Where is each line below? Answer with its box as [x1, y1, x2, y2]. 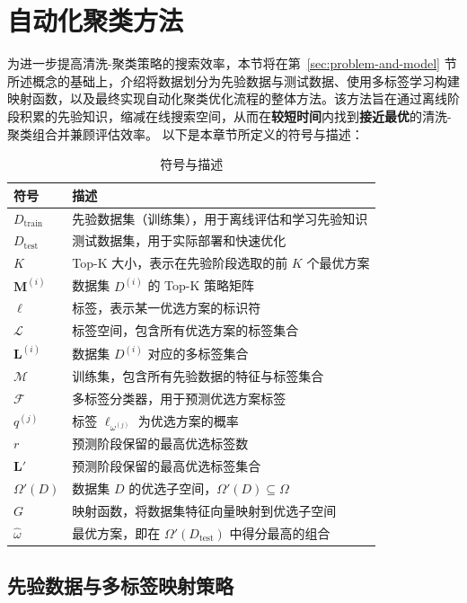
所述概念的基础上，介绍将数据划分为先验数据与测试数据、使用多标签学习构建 [7, 71, 460, 90]
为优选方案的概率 [137, 412, 239, 430]
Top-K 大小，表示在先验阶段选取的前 [72, 253, 288, 272]
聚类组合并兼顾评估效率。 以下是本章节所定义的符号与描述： [7, 124, 364, 143]
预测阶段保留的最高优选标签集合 [72, 457, 261, 475]
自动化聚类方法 [7, 2, 184, 39]
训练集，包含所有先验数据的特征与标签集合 [72, 367, 324, 386]
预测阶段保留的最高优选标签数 [72, 434, 249, 453]
